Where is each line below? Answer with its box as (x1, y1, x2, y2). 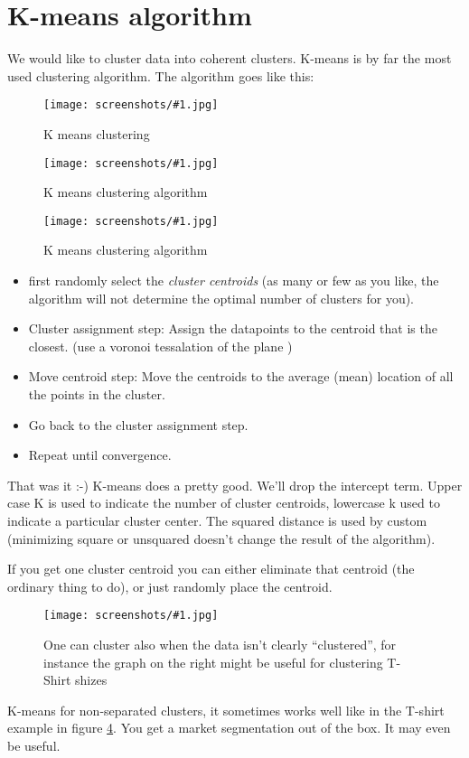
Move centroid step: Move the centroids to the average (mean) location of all (28, 367, 454, 386)
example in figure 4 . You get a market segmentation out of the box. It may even (7, 718, 451, 737)
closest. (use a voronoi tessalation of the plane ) (28, 336, 293, 355)
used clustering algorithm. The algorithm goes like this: (7, 66, 314, 85)
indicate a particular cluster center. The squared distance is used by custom (7, 511, 427, 529)
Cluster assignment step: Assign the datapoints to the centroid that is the (28, 319, 437, 338)
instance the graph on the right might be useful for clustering (43, 652, 383, 671)
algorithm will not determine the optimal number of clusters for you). (28, 288, 414, 307)
